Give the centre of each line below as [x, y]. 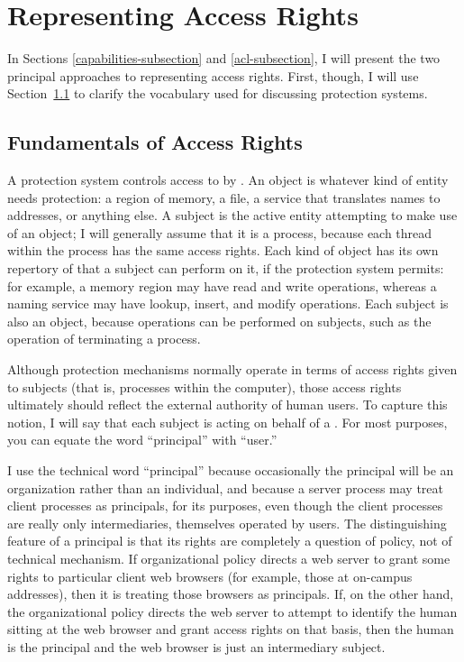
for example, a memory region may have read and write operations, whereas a [222, 285]
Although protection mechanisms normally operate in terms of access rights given [232, 369]
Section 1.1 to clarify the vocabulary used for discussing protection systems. [218, 93]
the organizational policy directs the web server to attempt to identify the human [232, 611]
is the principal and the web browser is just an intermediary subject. [196, 646]
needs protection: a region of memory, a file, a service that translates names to [224, 197]
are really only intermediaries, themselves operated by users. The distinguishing [227, 523]
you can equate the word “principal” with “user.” [142, 440]
